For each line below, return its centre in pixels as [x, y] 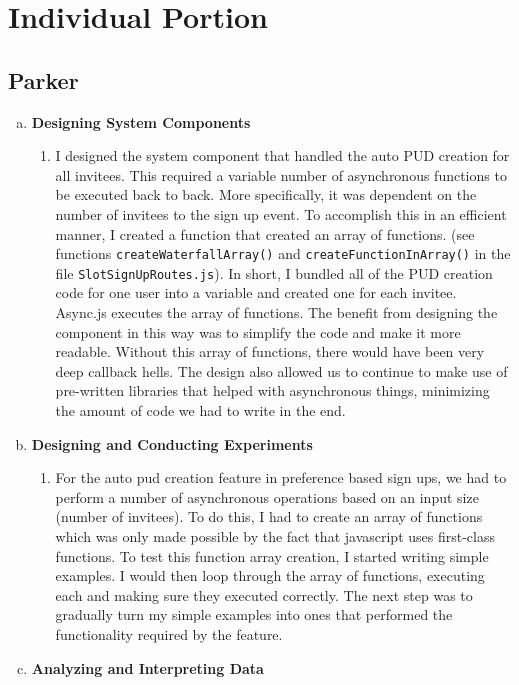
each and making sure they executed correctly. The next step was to [264, 594]
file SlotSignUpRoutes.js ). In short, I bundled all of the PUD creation [274, 272]
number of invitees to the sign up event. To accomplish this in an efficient [281, 213]
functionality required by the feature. [169, 633]
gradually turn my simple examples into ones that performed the [254, 614]
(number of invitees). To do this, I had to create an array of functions [269, 516]
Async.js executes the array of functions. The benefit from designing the [276, 312]
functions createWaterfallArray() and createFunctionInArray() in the [283, 253]
